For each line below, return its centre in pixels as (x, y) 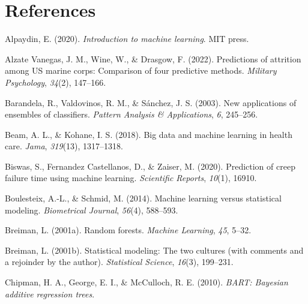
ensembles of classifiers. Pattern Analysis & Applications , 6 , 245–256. (131, 114)
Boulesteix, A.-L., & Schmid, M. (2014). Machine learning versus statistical (143, 198)
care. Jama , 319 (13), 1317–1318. (64, 146)
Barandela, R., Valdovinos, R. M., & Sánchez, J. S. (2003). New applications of (151, 102)
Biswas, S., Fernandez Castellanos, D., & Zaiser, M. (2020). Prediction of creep (150, 166)
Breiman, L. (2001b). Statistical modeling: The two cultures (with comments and (154, 250)
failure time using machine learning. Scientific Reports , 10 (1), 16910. (131, 178)
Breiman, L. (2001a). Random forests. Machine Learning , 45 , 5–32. (128, 230)
